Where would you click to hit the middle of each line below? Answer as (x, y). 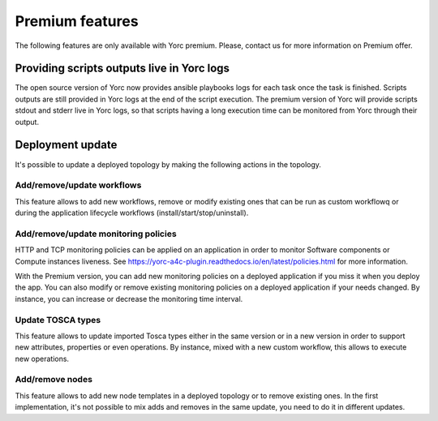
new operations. (42, 359)
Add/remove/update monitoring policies (96, 234)
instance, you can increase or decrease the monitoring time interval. (129, 299)
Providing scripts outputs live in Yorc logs (122, 69)
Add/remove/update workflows (78, 185)
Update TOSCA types (58, 320)
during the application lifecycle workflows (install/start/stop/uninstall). (132, 213)
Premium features (77, 21)
